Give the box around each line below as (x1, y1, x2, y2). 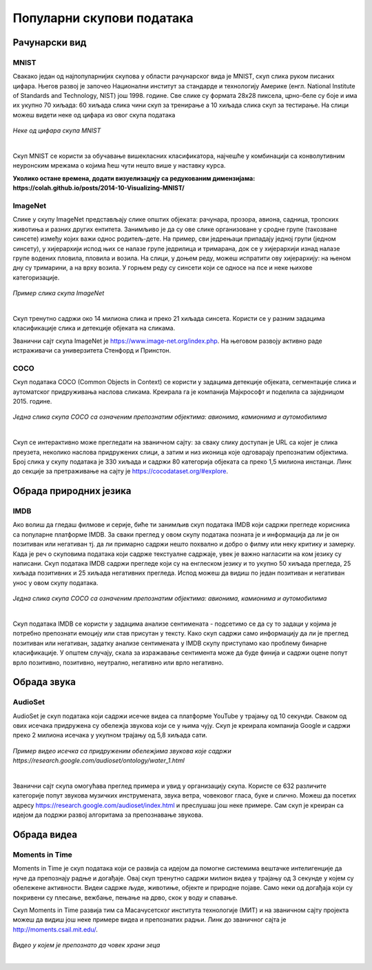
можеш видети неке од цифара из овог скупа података (12, 110, 176, 119)
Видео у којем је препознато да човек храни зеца (12, 941, 161, 949)
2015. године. (12, 397, 52, 405)
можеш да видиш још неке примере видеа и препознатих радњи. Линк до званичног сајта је (12, 915, 287, 924)
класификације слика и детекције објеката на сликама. (12, 324, 176, 333)
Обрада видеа (12, 829, 78, 841)
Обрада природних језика (12, 485, 132, 497)
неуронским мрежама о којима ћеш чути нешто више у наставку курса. (12, 161, 226, 170)
